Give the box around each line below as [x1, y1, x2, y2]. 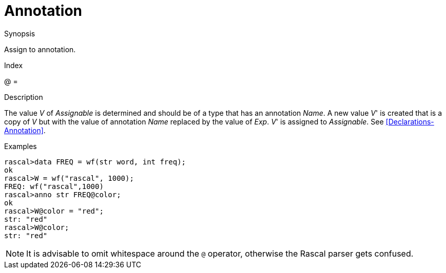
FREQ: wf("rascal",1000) [4, 182, 104, 191]
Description [4, 92, 43, 101]
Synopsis [4, 29, 35, 38]
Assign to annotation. [4, 45, 76, 54]
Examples [4, 141, 37, 151]
